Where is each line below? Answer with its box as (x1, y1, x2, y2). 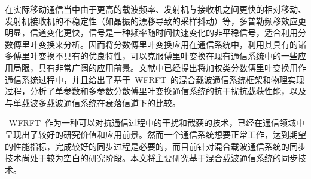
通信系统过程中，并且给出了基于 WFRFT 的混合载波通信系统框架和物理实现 (5, 73, 305, 85)
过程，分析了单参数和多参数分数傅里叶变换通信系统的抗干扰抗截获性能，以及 (5, 85, 306, 97)
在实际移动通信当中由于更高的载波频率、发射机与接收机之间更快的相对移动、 (5, 3, 306, 15)
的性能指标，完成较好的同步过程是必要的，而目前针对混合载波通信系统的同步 (5, 140, 306, 152)
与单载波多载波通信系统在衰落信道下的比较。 (5, 96, 181, 109)
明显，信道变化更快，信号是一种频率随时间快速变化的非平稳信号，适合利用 (5, 26, 298, 39)
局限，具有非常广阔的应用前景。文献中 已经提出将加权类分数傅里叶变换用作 (13, 61, 306, 73)
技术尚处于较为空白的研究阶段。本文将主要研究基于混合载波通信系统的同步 (5, 152, 298, 164)
